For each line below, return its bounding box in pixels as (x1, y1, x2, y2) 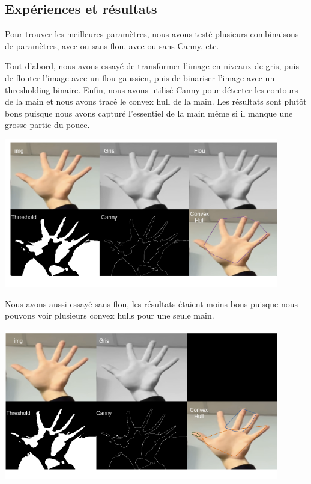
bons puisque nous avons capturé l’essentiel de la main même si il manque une (5, 106, 293, 119)
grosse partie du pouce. (5, 118, 90, 131)
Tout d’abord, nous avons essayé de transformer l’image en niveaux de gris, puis (5, 60, 299, 72)
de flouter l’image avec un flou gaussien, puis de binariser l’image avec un (5, 71, 275, 84)
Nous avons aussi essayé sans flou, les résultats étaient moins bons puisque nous (5, 297, 298, 310)
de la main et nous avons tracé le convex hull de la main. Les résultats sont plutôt (5, 95, 307, 108)
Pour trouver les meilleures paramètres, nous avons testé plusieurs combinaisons (5, 28, 299, 40)
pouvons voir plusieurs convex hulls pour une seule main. (5, 309, 214, 322)
